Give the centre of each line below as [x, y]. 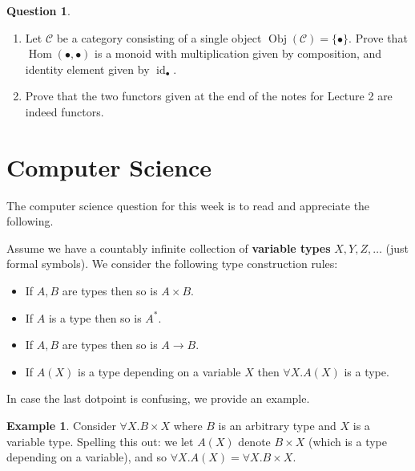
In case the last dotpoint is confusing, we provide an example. [158, 398]
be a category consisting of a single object [159, 37]
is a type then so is [95, 317]
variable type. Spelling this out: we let [100, 441]
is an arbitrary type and [277, 426]
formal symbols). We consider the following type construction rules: [172, 264]
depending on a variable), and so [87, 457]
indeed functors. [64, 111]
